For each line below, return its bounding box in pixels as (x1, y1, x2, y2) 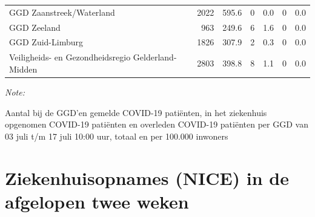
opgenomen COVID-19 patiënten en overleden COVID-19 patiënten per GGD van (5, 118, 308, 131)
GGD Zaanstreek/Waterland (9, 5, 115, 18)
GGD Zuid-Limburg (9, 36, 83, 48)
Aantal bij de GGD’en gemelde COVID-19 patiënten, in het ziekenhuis (5, 106, 267, 118)
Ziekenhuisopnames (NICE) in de (5, 165, 290, 190)
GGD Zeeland (9, 21, 61, 33)
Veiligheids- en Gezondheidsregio (9, 51, 131, 63)
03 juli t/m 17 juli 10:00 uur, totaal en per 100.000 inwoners (5, 129, 228, 142)
